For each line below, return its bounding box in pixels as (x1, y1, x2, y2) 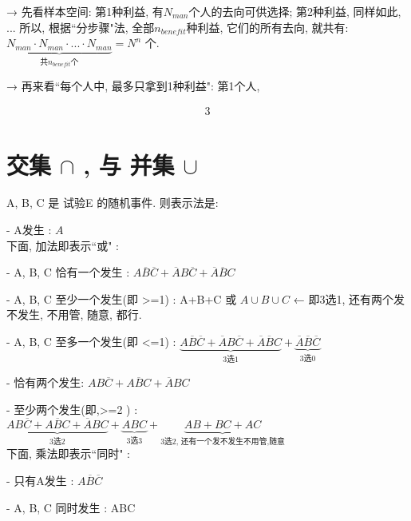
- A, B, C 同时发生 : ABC (6, 499, 136, 515)
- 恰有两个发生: (6, 374, 85, 391)
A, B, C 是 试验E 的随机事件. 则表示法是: (6, 194, 219, 211)
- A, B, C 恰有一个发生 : (6, 264, 130, 280)
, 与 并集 (83, 148, 175, 181)
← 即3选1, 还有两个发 (293, 290, 405, 307)
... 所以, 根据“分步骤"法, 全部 (6, 18, 155, 35)
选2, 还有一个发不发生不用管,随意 (164, 437, 285, 446)
